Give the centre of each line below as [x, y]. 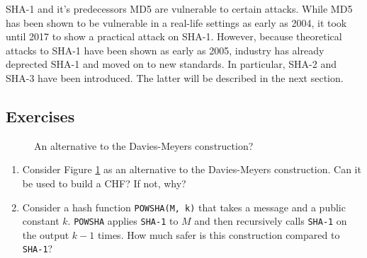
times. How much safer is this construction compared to [219, 234]
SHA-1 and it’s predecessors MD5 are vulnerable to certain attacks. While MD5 [179, 8]
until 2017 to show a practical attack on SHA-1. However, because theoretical [174, 36]
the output [46, 234]
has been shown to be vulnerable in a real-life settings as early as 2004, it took [176, 22]
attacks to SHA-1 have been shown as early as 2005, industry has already [165, 50]
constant [41, 221]
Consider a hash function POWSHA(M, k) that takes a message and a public [184, 207]
